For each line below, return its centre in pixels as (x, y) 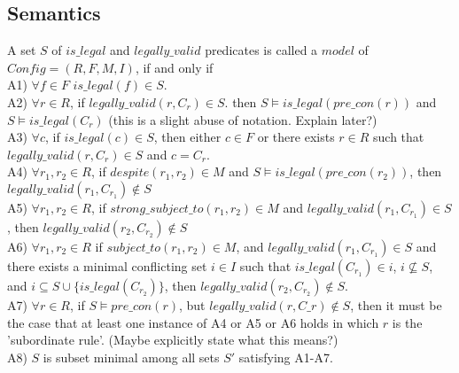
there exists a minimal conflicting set (107, 265)
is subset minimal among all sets (131, 357)
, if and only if (174, 67)
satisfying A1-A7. (286, 357)
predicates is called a (261, 50)
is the (407, 322)
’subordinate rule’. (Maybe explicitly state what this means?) (173, 340)
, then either (187, 137)
